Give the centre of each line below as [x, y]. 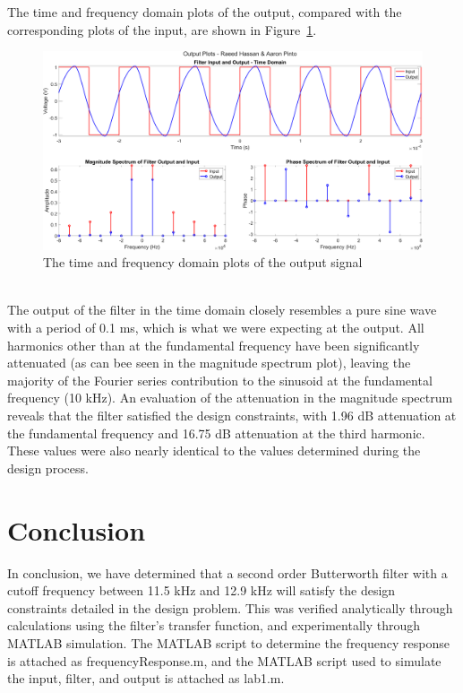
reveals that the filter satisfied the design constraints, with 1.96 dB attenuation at [232, 416]
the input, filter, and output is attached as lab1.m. [146, 678]
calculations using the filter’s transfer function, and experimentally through [214, 625]
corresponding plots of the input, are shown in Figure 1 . [162, 29]
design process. [48, 468]
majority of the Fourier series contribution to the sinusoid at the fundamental [220, 380]
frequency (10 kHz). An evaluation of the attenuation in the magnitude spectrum [230, 398]
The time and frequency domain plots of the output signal [203, 262]
